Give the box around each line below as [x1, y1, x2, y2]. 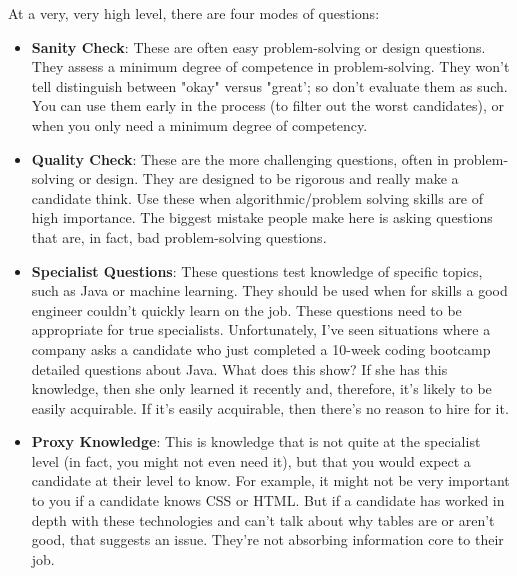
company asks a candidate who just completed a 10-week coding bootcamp [31, 338, 491, 359]
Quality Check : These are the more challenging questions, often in [31, 148, 449, 169]
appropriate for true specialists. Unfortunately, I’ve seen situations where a [31, 319, 491, 340]
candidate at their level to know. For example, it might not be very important [31, 470, 510, 491]
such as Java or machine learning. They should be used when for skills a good [31, 280, 508, 301]
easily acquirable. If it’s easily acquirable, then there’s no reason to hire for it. [31, 397, 509, 418]
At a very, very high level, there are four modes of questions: [8, 3, 380, 23]
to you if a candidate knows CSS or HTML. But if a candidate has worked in [31, 490, 505, 511]
